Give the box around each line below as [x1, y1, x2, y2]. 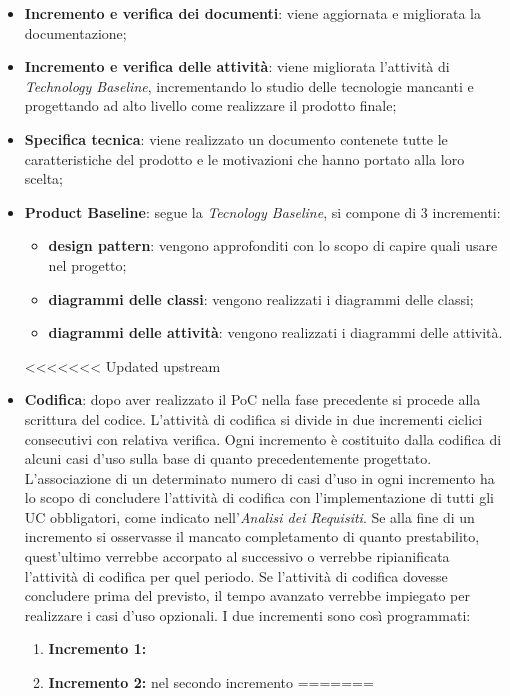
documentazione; [24, 22, 127, 43]
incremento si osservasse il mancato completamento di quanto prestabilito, [24, 526, 480, 547]
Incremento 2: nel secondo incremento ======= [48, 672, 374, 693]
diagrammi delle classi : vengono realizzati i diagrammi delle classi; [48, 288, 474, 309]
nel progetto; [48, 254, 127, 275]
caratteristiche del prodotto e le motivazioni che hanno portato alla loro [24, 148, 465, 169]
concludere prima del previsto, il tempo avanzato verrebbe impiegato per [24, 585, 470, 606]
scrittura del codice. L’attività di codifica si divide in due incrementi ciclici [24, 408, 483, 429]
